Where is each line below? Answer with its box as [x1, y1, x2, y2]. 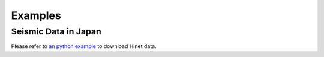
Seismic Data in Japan [11, 26, 102, 37]
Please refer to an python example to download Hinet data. [11, 43, 157, 50]
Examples [11, 9, 61, 22]
